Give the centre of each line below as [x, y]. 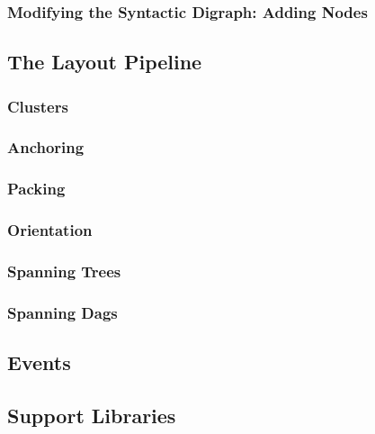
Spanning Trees [64, 271]
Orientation [50, 230]
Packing [36, 189]
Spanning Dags [62, 312]
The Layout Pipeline [105, 62]
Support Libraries [92, 415]
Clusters [38, 106]
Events [39, 362]
